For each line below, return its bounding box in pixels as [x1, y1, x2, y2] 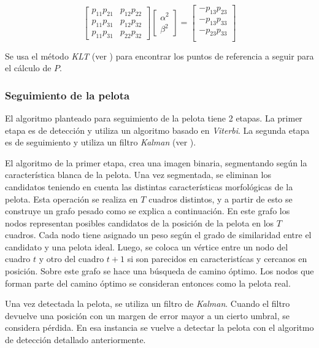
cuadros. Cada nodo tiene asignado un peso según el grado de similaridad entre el [5, 228, 312, 241]
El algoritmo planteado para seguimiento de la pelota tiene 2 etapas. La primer [5, 111, 302, 124]
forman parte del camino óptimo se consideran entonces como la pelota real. [5, 276, 291, 289]
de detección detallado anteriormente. [5, 333, 146, 346]
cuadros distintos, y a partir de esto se [148, 192, 293, 205]
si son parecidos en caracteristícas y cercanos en [127, 252, 307, 265]
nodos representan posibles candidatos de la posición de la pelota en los [5, 216, 274, 229]
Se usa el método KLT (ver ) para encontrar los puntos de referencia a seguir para [5, 49, 314, 62]
